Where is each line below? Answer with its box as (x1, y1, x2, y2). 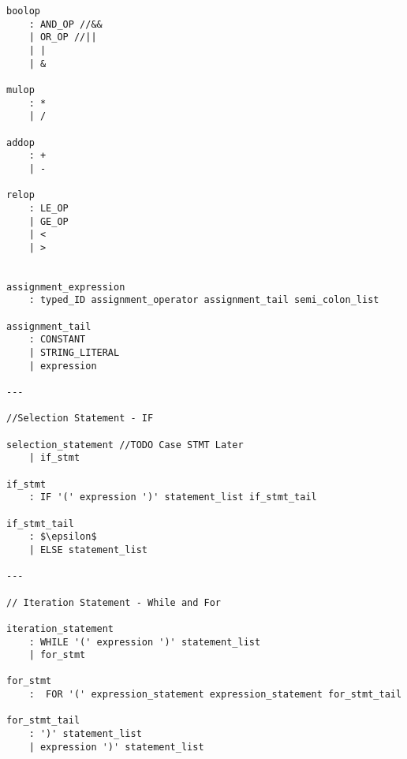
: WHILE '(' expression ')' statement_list (28, 636, 261, 648)
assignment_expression (6, 281, 125, 293)
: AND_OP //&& (28, 18, 103, 30)
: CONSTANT (28, 334, 86, 346)
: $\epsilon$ (28, 531, 97, 543)
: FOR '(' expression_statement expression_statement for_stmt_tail (28, 689, 402, 701)
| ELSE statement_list (28, 544, 147, 555)
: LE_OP (28, 202, 69, 214)
